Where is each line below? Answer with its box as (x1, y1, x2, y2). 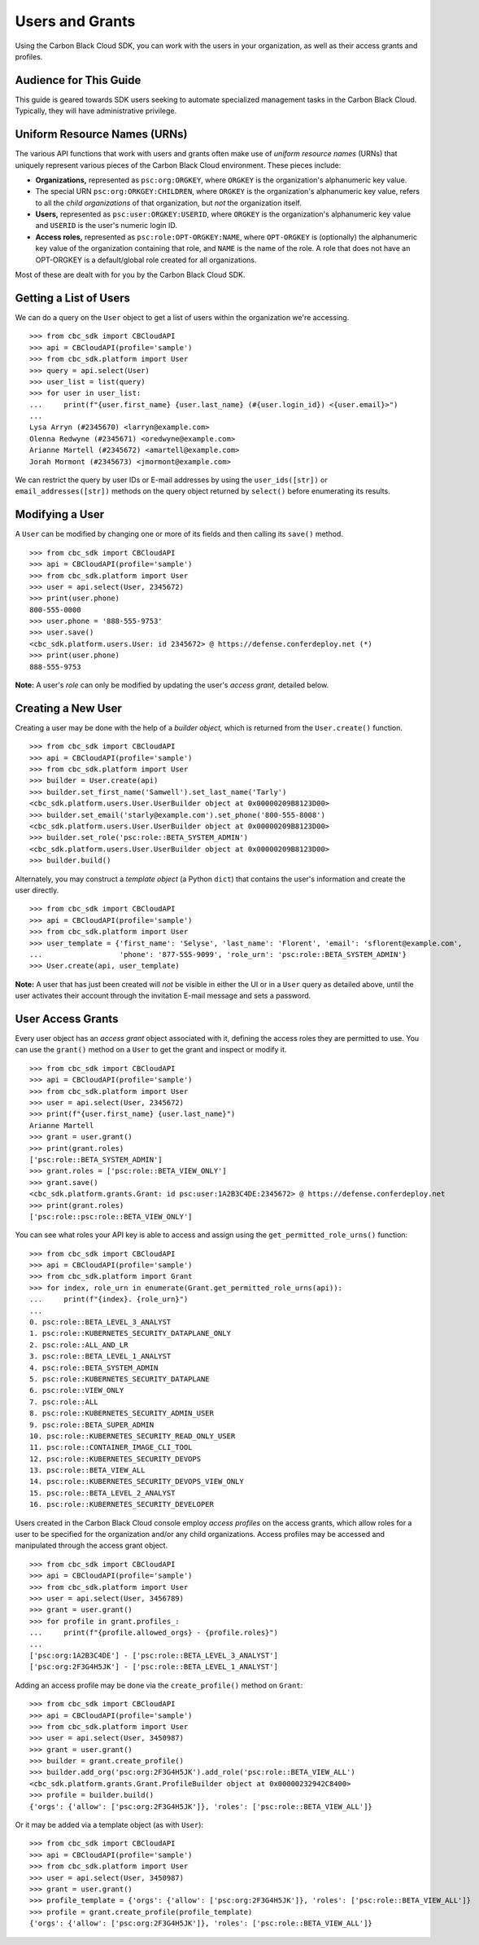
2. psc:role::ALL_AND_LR (29, 1340, 128, 1350)
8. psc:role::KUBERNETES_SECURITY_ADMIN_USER (29, 1409, 215, 1418)
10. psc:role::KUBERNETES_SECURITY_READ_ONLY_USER (29, 1431, 236, 1441)
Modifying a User (15, 507, 105, 521)
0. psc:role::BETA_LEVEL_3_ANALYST (29, 1318, 172, 1327)
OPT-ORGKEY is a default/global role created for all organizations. (35, 255, 257, 265)
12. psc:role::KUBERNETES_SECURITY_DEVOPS (29, 1454, 202, 1464)
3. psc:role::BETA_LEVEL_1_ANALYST (29, 1352, 172, 1361)
